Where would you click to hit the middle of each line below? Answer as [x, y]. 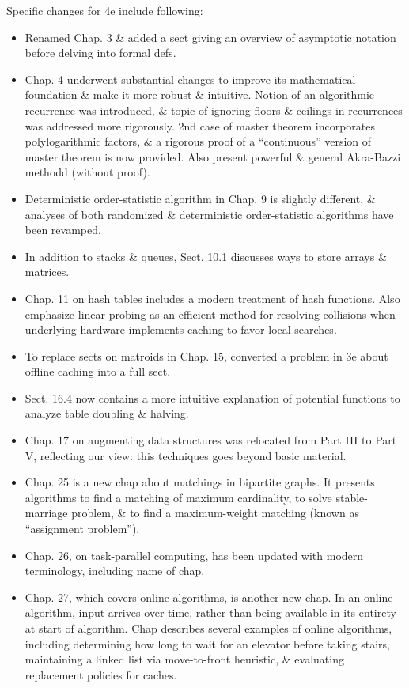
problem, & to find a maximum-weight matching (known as [215, 513]
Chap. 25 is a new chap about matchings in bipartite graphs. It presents [200, 482]
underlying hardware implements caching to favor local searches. [181, 329]
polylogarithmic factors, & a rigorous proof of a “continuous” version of [198, 141]
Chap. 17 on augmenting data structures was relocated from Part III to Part [211, 440]
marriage [46, 513]
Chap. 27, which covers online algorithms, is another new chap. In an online [209, 597]
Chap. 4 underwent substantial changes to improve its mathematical [190, 79]
